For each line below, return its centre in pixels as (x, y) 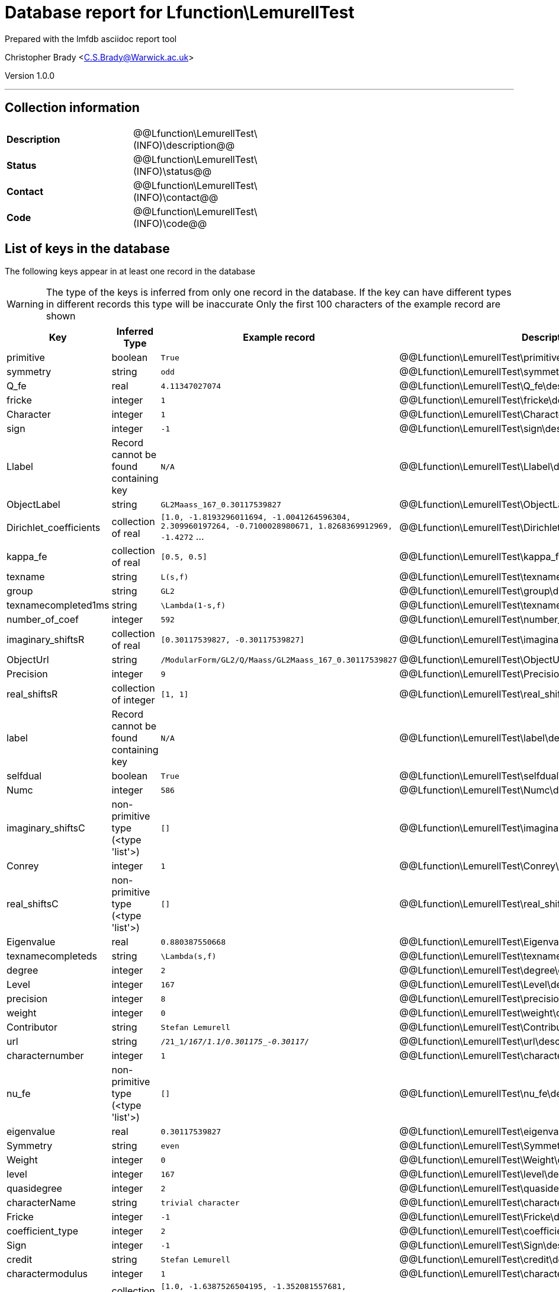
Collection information (72, 108)
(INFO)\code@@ (170, 223)
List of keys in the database (87, 249)
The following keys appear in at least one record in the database (130, 271)
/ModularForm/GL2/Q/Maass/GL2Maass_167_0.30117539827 (279, 660)
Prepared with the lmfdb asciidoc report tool (91, 39)
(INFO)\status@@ (173, 171)
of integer (133, 700)
